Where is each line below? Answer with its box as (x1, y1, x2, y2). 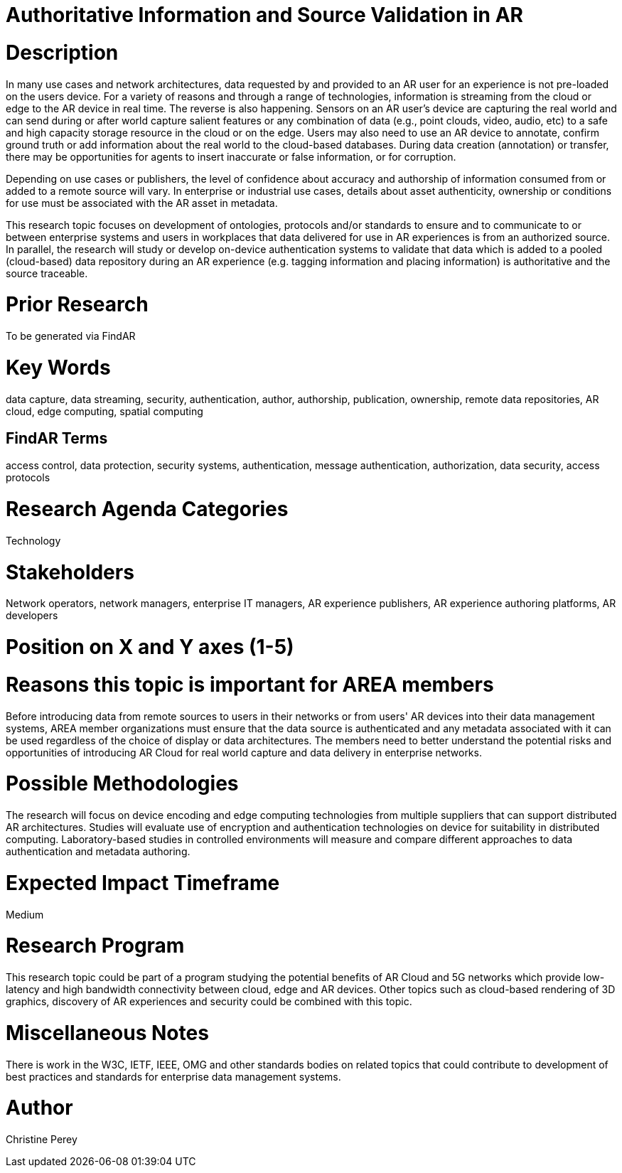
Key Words (6, 355, 111, 380)
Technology (6, 534, 61, 547)
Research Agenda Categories (6, 497, 289, 522)
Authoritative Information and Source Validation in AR (6, 3, 523, 27)
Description (6, 40, 119, 65)
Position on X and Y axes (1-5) (6, 635, 294, 660)
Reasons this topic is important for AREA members (6, 672, 494, 697)
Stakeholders (6, 559, 134, 584)
